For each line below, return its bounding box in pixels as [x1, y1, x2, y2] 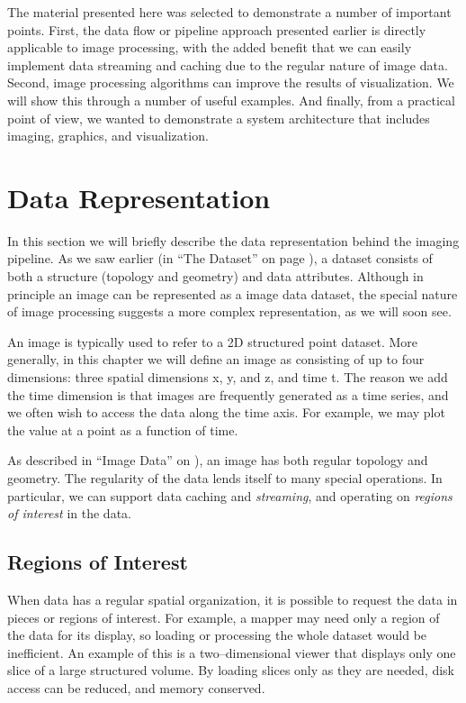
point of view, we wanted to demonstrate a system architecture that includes [7, 108, 430, 127]
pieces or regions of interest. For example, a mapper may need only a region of [7, 607, 440, 626]
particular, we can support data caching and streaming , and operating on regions [7, 486, 453, 505]
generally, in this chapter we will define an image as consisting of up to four [7, 350, 425, 369]
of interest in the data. [7, 504, 131, 523]
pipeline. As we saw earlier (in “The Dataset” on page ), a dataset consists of [7, 249, 433, 268]
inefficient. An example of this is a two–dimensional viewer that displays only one [7, 643, 456, 662]
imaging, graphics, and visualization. [7, 126, 209, 145]
